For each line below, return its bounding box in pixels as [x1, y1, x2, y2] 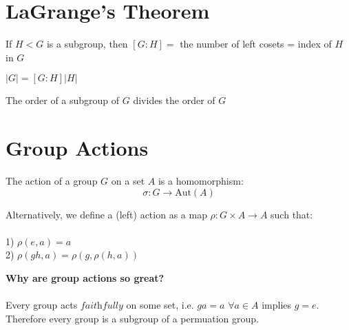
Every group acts [6, 298, 78, 312]
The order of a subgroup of [6, 93, 120, 107]
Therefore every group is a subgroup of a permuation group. [6, 311, 259, 325]
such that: [271, 207, 313, 221]
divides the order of [133, 93, 215, 107]
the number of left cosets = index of [180, 37, 332, 51]
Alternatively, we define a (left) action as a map [6, 207, 207, 221]
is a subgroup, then [46, 37, 128, 51]
